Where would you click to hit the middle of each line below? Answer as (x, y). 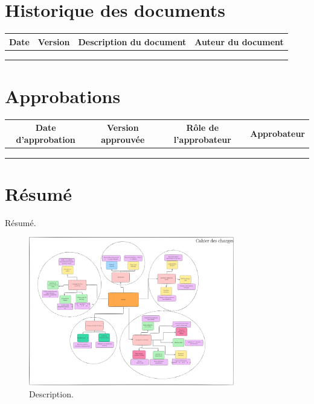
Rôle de (203, 128)
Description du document (132, 41)
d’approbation (46, 139)
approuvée (123, 139)
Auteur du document (239, 41)
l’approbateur (202, 139)
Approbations (63, 96)
